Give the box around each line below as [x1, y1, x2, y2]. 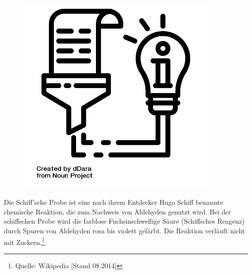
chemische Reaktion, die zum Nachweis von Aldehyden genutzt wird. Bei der [4, 206, 231, 216]
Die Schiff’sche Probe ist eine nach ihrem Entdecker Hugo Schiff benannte [4, 197, 223, 207]
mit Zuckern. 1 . [4, 235, 47, 247]
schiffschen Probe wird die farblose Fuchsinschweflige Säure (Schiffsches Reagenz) [4, 216, 245, 226]
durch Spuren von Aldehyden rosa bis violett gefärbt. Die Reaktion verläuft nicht [4, 225, 245, 235]
